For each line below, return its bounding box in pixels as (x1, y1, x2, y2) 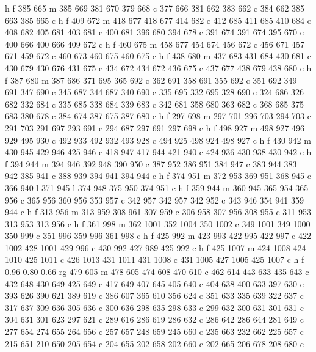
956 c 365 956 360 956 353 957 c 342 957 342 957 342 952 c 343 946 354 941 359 (5, 193, 304, 206)
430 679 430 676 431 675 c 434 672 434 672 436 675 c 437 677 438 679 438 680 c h (5, 61, 312, 74)
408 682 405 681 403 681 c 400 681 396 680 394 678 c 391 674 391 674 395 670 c (5, 26, 304, 38)
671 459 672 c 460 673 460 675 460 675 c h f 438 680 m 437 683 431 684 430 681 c (5, 50, 311, 62)
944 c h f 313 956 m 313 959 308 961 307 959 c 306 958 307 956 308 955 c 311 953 (5, 205, 311, 218)
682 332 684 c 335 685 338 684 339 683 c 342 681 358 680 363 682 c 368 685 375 (5, 97, 304, 110)
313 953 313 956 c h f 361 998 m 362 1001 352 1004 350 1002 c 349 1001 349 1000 (5, 217, 311, 230)
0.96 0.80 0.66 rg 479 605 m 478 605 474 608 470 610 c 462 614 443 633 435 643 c (5, 265, 309, 278)
